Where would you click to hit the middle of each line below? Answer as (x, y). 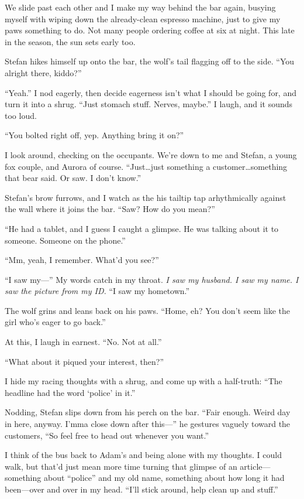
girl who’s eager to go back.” (55, 322)
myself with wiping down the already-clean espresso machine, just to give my (143, 18)
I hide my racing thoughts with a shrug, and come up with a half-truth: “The (144, 381)
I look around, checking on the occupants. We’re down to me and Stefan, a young (151, 154)
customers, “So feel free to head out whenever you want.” (107, 435)
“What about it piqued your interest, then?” (84, 361)
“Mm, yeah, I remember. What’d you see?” (82, 260)
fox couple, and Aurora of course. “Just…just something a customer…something (146, 166)
